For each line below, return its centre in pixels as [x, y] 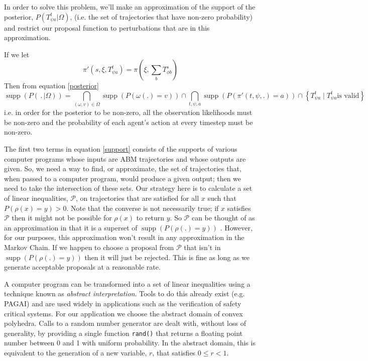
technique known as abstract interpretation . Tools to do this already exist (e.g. [125, 293]
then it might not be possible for [62, 218]
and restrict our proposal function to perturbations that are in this [107, 27]
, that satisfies [174, 353]
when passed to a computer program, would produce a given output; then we [123, 178]
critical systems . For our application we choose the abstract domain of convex [124, 313]
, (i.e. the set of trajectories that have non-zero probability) [161, 16]
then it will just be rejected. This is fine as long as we [167, 257]
